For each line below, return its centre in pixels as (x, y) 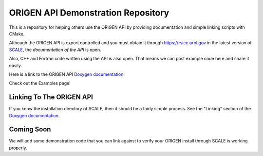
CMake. (17, 34)
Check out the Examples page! (40, 83)
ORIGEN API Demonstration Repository (89, 13)
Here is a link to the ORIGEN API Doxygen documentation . (67, 74)
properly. (18, 148)
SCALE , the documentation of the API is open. (55, 50)
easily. (15, 65)
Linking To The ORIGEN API (51, 97)
